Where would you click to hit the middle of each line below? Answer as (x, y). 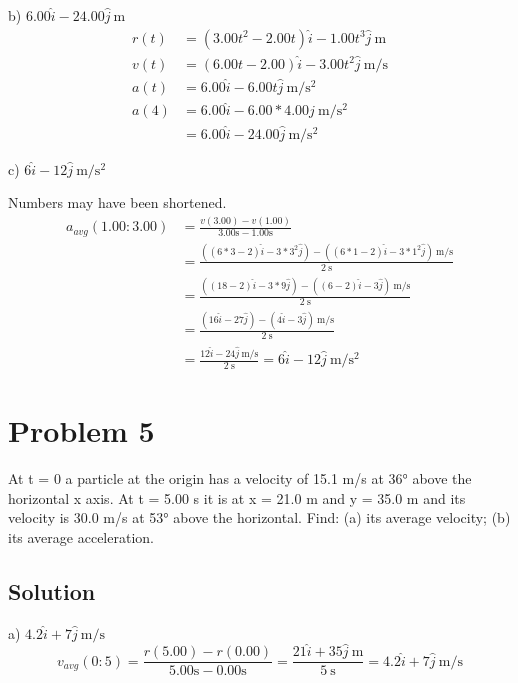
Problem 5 (81, 430)
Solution (52, 590)
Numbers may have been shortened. (117, 202)
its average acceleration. (81, 536)
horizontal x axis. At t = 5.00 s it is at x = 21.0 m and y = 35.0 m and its (237, 497)
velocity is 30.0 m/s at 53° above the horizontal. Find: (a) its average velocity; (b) (259, 517)
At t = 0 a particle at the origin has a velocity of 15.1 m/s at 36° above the (240, 477)
